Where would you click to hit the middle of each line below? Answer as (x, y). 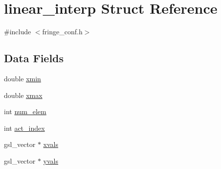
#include (18, 32)
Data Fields (34, 58)
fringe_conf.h (62, 32)
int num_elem (25, 111)
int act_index (24, 128)
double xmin (22, 78)
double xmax (23, 95)
